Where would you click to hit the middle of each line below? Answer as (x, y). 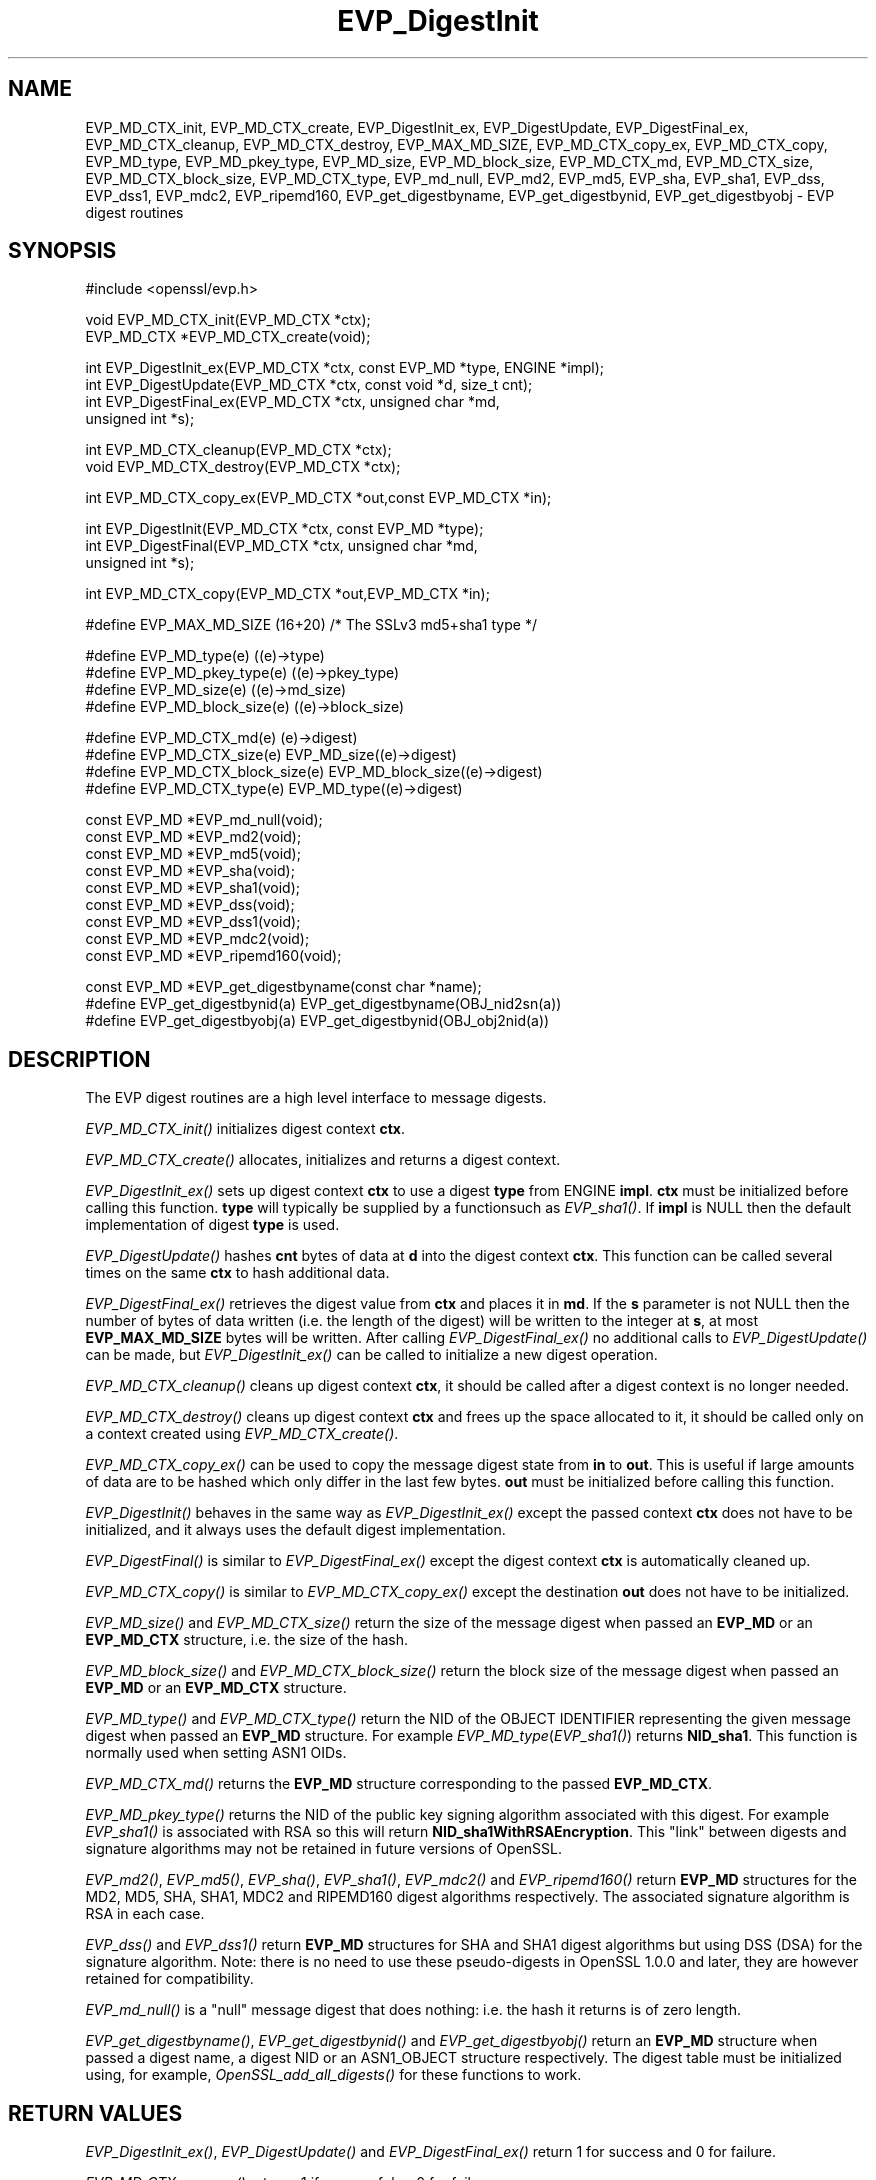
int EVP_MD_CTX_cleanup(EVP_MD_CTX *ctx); (238, 450)
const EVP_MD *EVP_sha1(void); (193, 888)
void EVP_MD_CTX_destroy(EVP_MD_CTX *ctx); (243, 467)
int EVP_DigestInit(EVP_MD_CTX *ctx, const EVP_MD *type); (284, 529)
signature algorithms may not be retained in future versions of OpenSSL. (323, 1849)
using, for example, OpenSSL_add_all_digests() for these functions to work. (333, 2075)
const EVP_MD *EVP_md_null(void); (204, 820)
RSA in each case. (145, 1914)
